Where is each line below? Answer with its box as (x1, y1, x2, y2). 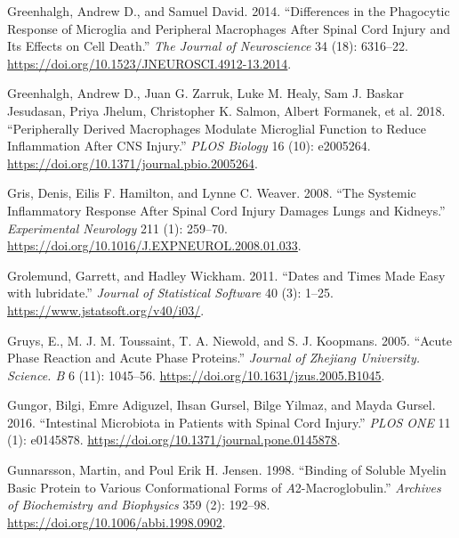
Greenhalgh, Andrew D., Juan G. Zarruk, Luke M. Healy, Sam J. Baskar (7, 84, 404, 102)
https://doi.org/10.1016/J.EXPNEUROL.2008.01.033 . (7, 236, 302, 255)
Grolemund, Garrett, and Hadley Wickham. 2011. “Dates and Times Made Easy (7, 265, 446, 284)
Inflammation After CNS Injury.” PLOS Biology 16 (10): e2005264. (7, 136, 371, 155)
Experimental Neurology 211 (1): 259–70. (7, 218, 228, 237)
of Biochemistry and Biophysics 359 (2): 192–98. (7, 495, 270, 514)
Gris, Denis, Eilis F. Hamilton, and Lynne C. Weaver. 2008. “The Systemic (7, 183, 416, 202)
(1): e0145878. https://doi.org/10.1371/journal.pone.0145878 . (7, 430, 341, 449)
